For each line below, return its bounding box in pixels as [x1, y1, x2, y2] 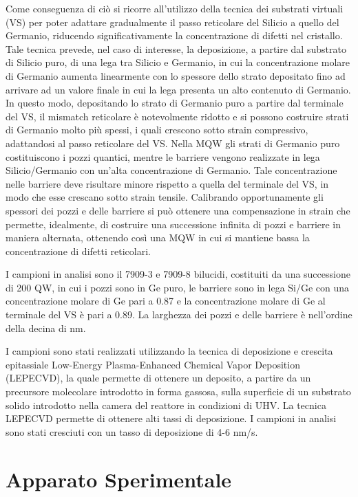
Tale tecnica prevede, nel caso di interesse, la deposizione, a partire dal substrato [6, 41, 346, 56]
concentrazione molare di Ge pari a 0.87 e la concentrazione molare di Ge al [6, 294, 326, 308]
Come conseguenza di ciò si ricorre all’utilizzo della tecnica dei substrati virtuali [6, 1, 344, 15]
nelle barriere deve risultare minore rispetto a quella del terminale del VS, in [6, 176, 329, 190]
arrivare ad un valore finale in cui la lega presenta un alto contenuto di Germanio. [6, 82, 351, 96]
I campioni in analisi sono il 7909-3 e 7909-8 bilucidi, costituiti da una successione [6, 267, 350, 281]
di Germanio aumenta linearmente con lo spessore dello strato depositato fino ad [6, 68, 346, 82]
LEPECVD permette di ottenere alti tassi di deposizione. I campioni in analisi [6, 411, 337, 426]
